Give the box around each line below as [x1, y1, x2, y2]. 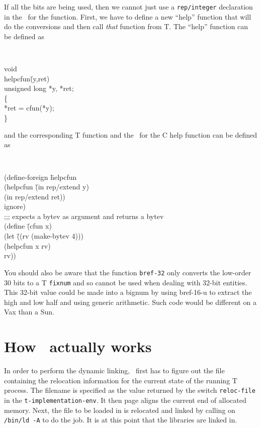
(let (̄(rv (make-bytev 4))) [4, 231, 83, 241]
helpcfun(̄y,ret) [4, 73, 50, 83]
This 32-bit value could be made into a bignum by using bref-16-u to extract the [4, 287, 252, 297]
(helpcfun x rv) [4, 240, 51, 251]
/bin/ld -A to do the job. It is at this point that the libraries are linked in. [4, 414, 237, 425]
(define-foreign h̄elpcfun [4, 171, 77, 182]
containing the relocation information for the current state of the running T [4, 375, 237, 385]
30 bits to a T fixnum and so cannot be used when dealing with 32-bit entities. [4, 277, 247, 287]
